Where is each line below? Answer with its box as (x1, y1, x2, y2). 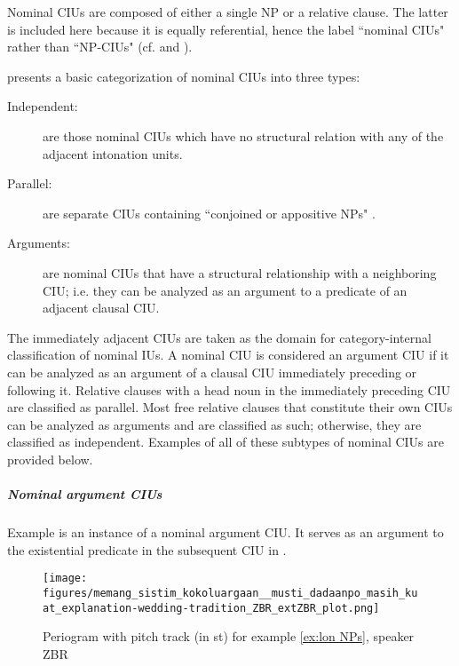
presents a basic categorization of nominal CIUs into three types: (7, 67, 360, 85)
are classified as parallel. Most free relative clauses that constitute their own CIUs (7, 398, 453, 416)
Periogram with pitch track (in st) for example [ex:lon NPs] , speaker (43, 627, 415, 646)
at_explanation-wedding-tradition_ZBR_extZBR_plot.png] (43, 601, 380, 614)
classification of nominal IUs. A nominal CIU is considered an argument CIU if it (7, 345, 449, 364)
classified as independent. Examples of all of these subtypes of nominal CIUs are (7, 432, 444, 451)
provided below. (7, 449, 93, 468)
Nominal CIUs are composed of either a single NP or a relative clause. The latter (7, 3, 448, 20)
